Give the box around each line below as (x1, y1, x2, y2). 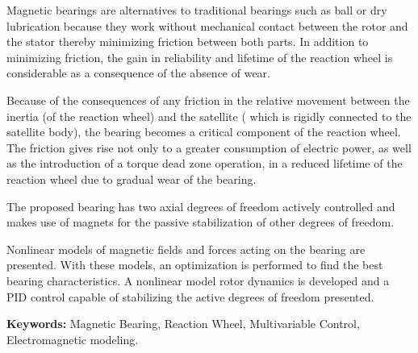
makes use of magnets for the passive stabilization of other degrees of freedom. (6, 214, 395, 230)
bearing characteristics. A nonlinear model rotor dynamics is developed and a (6, 272, 390, 289)
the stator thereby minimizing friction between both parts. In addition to (6, 33, 369, 50)
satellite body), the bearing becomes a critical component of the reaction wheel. (6, 123, 401, 140)
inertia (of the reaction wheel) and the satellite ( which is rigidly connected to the (6, 107, 412, 124)
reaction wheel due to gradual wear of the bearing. (6, 170, 257, 187)
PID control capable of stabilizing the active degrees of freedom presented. (6, 288, 374, 305)
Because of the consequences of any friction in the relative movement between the (6, 91, 410, 108)
